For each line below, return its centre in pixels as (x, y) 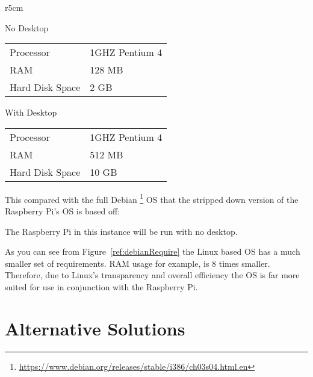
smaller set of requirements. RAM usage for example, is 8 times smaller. (138, 263)
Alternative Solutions (95, 328)
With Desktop (31, 112)
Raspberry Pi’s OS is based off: (62, 211)
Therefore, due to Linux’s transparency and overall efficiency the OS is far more (152, 275)
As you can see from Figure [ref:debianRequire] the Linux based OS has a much (153, 251)
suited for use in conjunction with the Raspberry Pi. (101, 287)
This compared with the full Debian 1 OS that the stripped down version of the (152, 198)
